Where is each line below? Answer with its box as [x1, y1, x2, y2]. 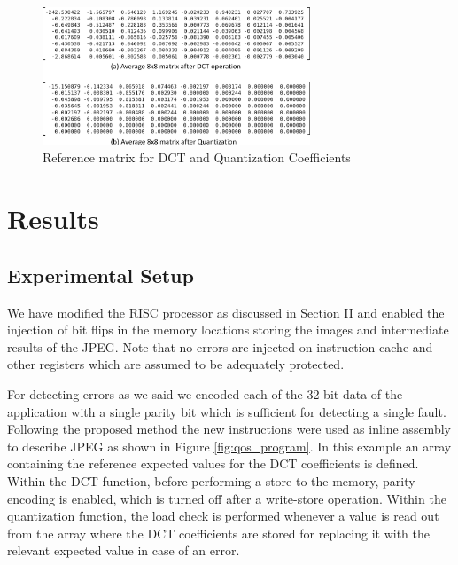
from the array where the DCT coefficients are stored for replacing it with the [7, 523, 431, 542]
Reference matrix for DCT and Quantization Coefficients [43, 148, 351, 167]
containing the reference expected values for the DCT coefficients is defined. [7, 454, 419, 473]
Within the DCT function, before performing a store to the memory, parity [7, 472, 415, 490]
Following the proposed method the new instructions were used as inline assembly [7, 420, 451, 438]
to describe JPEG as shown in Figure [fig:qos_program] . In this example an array [7, 436, 452, 455]
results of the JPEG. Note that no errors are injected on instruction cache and [7, 337, 433, 356]
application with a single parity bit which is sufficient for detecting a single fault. [7, 402, 446, 420]
